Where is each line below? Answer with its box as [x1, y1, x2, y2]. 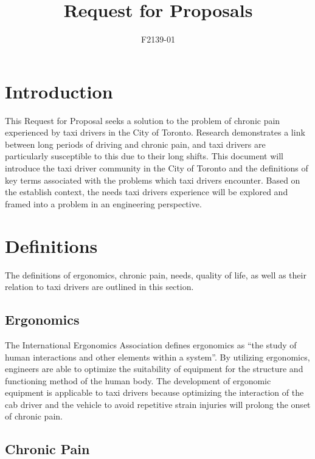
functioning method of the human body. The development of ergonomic [5, 374, 271, 387]
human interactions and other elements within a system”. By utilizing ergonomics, [5, 350, 310, 363]
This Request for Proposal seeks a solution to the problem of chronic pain [5, 114, 280, 126]
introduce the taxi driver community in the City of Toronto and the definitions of [5, 162, 308, 174]
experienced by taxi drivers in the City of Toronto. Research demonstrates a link [5, 126, 305, 139]
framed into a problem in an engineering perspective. [5, 197, 202, 210]
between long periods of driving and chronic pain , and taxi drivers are [5, 137, 266, 150]
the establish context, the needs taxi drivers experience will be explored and [5, 185, 288, 198]
